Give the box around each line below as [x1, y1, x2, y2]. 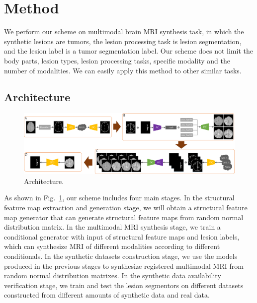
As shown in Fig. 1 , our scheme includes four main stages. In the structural [4, 192, 235, 203]
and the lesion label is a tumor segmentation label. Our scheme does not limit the [4, 46, 253, 56]
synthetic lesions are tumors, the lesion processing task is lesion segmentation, [4, 36, 242, 46]
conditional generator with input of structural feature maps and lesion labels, [4, 231, 240, 242]
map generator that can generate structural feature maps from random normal [4, 212, 244, 222]
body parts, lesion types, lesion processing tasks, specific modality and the [4, 55, 230, 65]
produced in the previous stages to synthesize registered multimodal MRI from [4, 260, 244, 271]
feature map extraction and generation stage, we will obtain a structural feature [4, 202, 248, 213]
